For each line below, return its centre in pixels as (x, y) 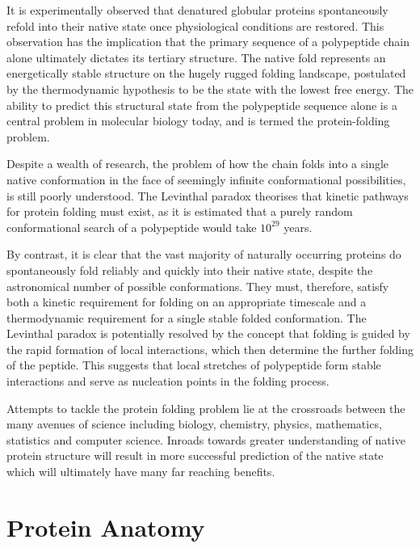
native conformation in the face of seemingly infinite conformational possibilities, (206, 179)
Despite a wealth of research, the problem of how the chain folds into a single (198, 164)
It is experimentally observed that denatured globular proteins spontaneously (197, 10)
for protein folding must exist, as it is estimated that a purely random (180, 211)
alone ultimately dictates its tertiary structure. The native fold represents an (196, 57)
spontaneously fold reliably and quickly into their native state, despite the (190, 270)
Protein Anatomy (106, 527)
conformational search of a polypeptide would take (132, 227)
